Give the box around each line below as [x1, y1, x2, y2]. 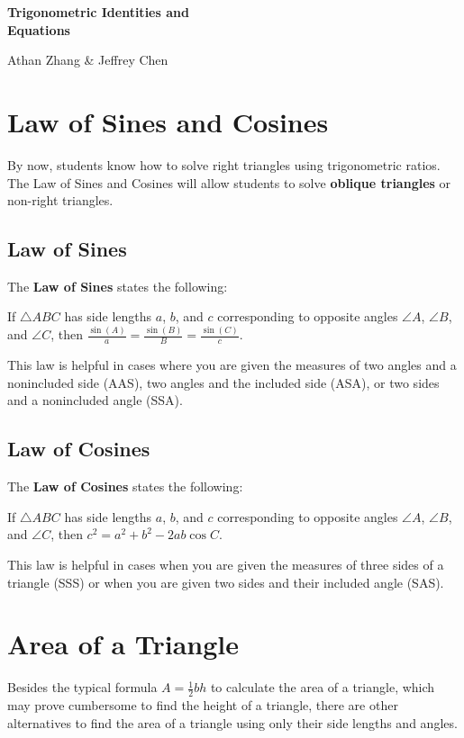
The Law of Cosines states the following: [7, 477, 243, 496]
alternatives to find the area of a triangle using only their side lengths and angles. [7, 713, 458, 732]
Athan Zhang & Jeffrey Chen [7, 50, 168, 69]
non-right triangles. [7, 191, 114, 210]
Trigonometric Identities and [7, 3, 189, 21]
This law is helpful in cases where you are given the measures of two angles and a [7, 355, 457, 374]
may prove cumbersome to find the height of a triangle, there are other [7, 696, 398, 715]
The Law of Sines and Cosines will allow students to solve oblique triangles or [7, 173, 451, 192]
